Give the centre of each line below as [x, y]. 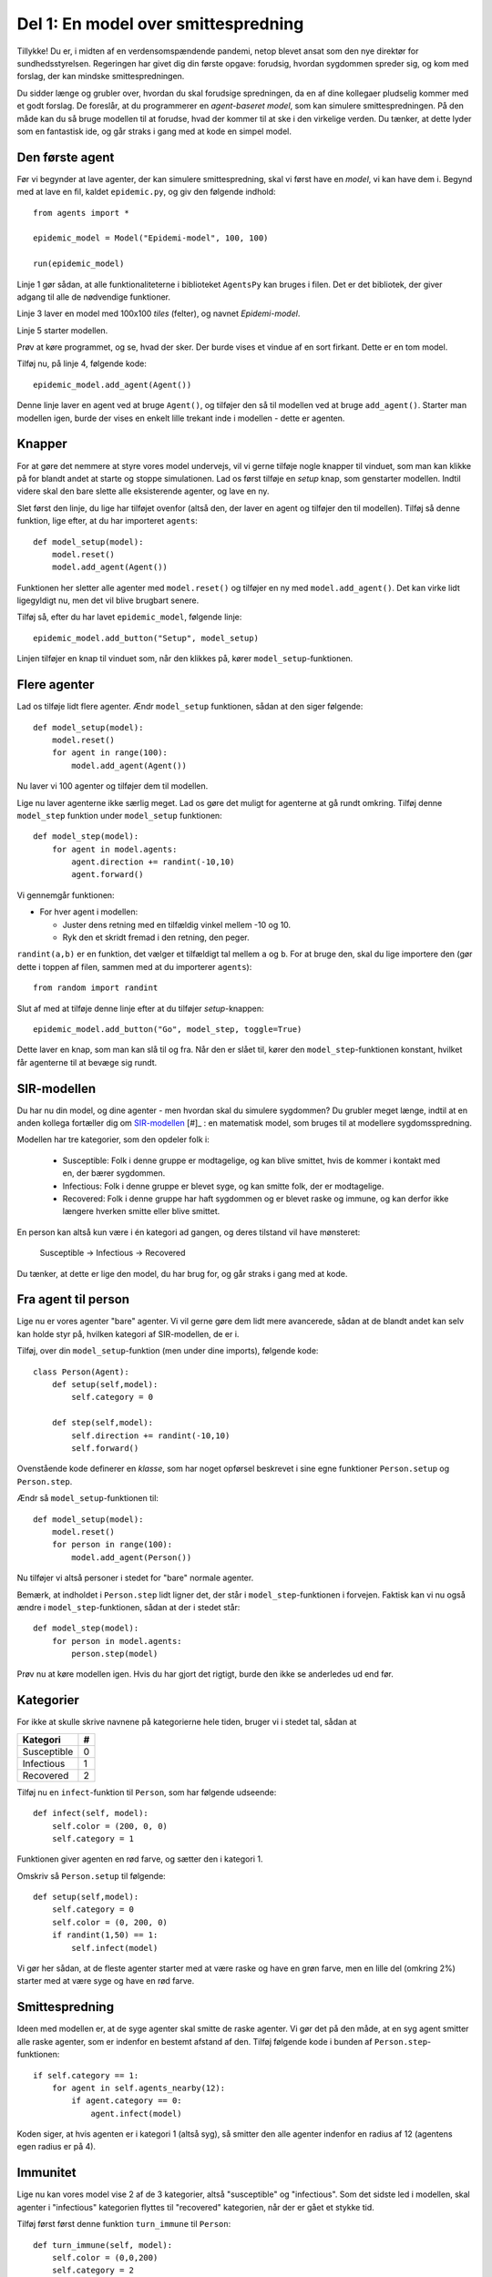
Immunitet [46, 2173]
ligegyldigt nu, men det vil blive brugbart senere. [108, 600]
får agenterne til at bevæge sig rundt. [87, 1062]
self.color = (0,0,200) [105, 2257]
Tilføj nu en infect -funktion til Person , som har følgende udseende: [147, 1792]
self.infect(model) [115, 1948]
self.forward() [105, 1448]
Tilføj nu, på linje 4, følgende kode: [82, 363]
